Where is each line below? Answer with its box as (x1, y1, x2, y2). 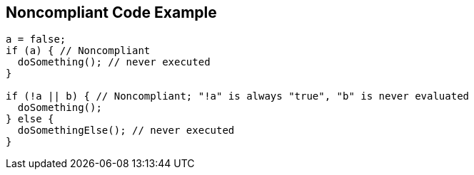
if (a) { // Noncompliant (6, 45, 151, 57)
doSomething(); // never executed (17, 56, 211, 68)
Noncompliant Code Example (6, 4, 217, 21)
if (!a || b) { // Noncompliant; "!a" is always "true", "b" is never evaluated (6, 90, 470, 102)
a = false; (6, 33, 66, 46)
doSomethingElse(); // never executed (17, 124, 235, 137)
